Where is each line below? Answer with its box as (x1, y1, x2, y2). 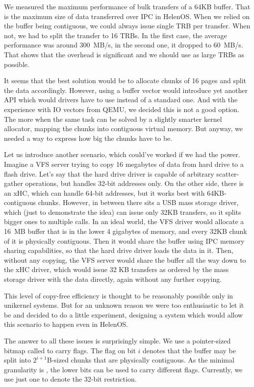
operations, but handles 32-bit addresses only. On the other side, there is (25, 178, 244, 188)
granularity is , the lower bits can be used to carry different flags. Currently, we (4, 364, 243, 374)
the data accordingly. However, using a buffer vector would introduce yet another (4, 85, 248, 95)
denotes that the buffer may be (143, 345, 236, 355)
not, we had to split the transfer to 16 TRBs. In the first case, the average (4, 30, 227, 40)
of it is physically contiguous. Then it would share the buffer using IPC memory (4, 235, 245, 246)
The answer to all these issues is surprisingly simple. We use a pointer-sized (4, 336, 231, 345)
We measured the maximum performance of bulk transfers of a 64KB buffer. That (4, 1, 251, 11)
